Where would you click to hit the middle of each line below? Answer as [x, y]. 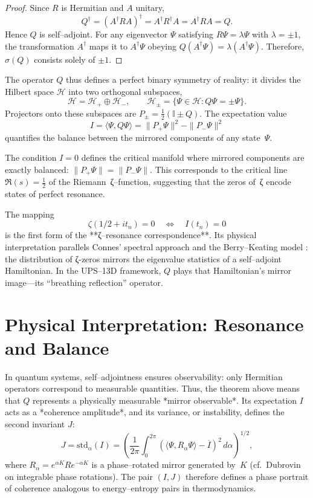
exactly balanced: [37, 169]
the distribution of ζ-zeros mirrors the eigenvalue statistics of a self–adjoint [144, 258]
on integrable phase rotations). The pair [79, 476]
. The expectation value [243, 113]
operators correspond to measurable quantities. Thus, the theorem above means [152, 388]
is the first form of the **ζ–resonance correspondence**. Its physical [131, 235]
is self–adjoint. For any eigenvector [104, 34]
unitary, [150, 7]
